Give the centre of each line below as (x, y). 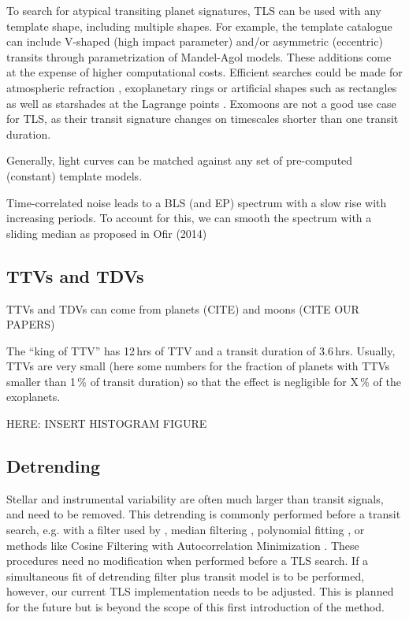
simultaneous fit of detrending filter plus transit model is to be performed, (186, 575)
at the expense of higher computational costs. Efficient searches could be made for (204, 72)
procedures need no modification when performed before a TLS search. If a (188, 561)
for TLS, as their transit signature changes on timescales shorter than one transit (203, 119)
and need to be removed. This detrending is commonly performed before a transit (204, 514)
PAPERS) (31, 324)
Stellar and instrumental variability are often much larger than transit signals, (195, 498)
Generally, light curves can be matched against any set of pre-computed (180, 160)
